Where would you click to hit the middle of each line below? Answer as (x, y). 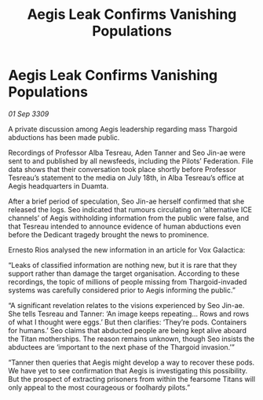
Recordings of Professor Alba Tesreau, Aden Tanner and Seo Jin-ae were (127, 152)
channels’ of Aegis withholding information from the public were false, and (129, 218)
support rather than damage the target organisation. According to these (124, 273)
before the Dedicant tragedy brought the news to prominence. (109, 234)
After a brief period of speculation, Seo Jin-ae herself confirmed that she (126, 201)
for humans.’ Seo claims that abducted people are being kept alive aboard (128, 330)
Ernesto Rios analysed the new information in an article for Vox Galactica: (127, 250)
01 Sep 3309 (29, 114)
